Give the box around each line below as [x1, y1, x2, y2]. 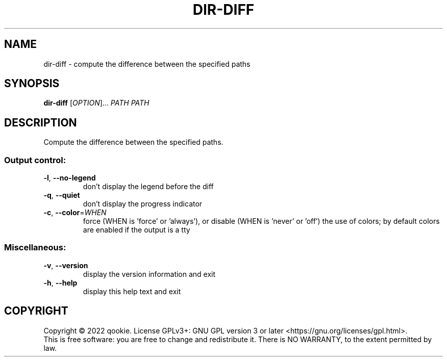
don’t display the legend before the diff [83, 182, 214, 191]
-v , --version [43, 261, 88, 270]
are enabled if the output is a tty [83, 225, 190, 235]
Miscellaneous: [4, 242, 66, 253]
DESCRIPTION [4, 116, 77, 129]
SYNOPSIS [4, 77, 60, 90]
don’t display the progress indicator [83, 199, 203, 209]
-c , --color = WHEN [43, 208, 107, 217]
